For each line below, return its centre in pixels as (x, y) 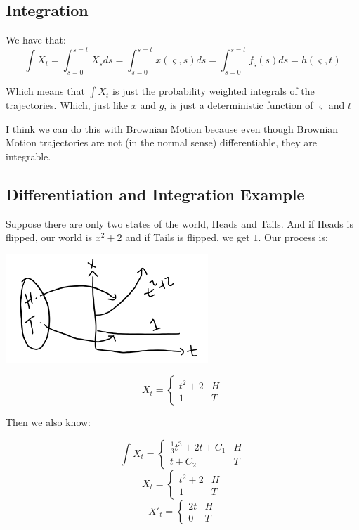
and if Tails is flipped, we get (188, 237)
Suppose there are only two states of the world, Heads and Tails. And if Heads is (179, 223)
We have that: (36, 40)
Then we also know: (48, 422)
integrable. (28, 156)
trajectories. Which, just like (67, 105)
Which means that (45, 91)
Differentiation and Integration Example (155, 194)
